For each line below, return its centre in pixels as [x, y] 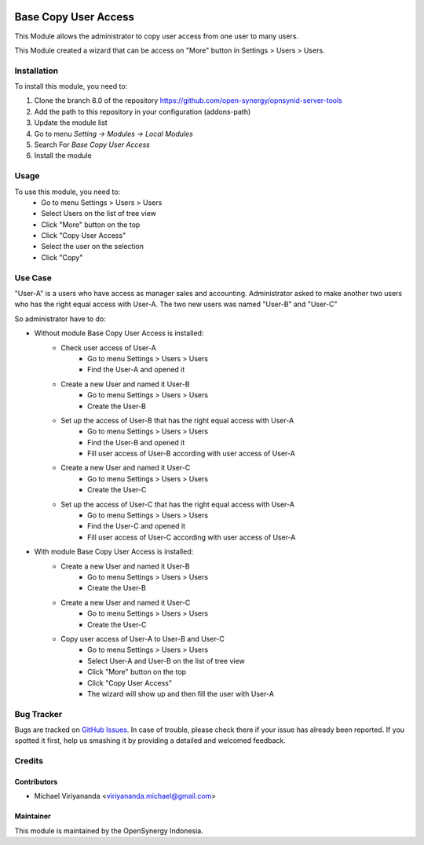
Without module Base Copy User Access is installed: [119, 333]
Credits [29, 761]
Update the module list [71, 123]
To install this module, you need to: [71, 86]
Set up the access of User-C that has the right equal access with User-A [177, 504]
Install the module [63, 155]
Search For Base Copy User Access [92, 144]
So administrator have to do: [60, 319]
